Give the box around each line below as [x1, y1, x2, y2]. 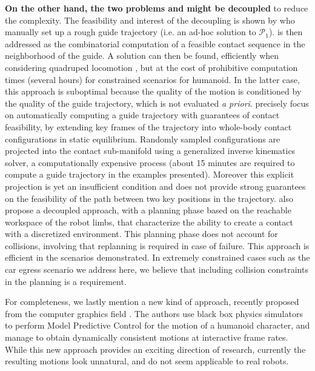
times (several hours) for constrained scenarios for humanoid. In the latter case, [5, 73, 300, 85]
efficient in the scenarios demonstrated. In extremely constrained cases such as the [5, 251, 310, 264]
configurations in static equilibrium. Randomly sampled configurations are [5, 132, 280, 145]
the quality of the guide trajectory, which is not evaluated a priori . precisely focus [5, 96, 309, 109]
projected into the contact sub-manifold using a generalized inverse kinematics [5, 144, 296, 157]
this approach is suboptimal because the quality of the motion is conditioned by [5, 85, 302, 98]
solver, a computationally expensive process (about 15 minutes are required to [5, 156, 295, 169]
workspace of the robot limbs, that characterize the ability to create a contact [5, 215, 293, 228]
